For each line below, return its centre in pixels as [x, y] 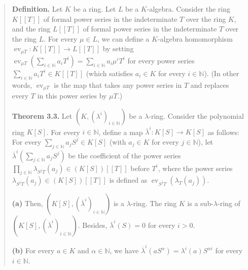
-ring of [229, 203]
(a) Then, [27, 203]
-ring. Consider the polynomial [196, 115]
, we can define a [123, 38]
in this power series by [72, 96]
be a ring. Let [95, 9]
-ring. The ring [154, 203]
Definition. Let [37, 9]
